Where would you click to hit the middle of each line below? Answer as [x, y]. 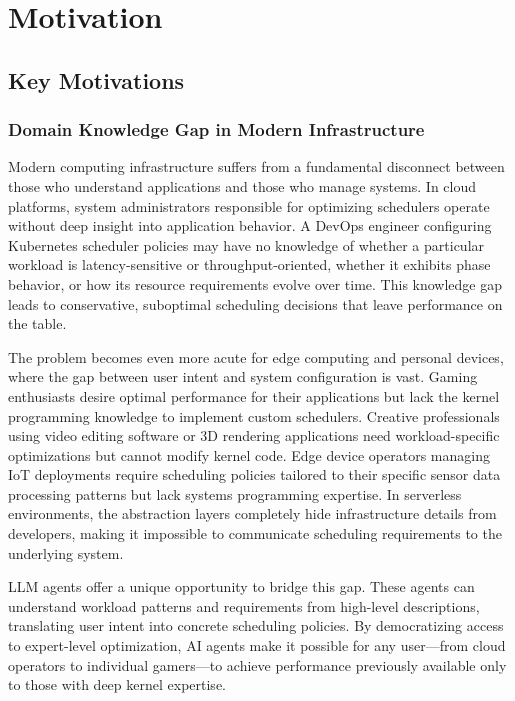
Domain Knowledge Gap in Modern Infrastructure [216, 129]
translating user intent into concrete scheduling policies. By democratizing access [256, 625]
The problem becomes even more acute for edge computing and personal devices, [256, 356]
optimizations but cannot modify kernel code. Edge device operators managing [249, 454]
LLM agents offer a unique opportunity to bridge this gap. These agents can [241, 586]
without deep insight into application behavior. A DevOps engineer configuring [250, 225]
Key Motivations [96, 79]
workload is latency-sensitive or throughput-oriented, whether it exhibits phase [249, 264]
